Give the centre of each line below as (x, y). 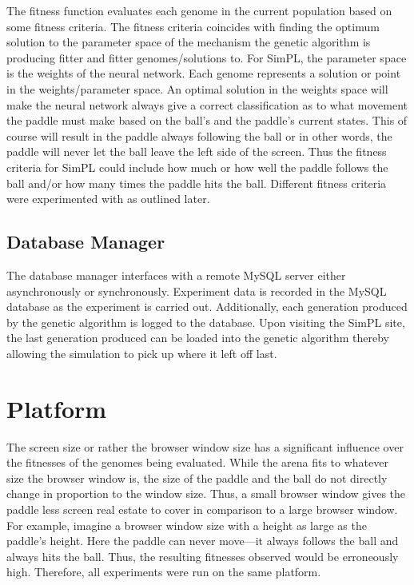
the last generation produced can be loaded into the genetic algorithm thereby (198, 338)
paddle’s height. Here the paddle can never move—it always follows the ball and (203, 541)
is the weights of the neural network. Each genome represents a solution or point (204, 73)
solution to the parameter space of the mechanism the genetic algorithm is (189, 42)
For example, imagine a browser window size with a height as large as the (187, 525)
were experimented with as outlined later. (108, 199)
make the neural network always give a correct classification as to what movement (207, 104)
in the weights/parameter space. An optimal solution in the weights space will (197, 88)
